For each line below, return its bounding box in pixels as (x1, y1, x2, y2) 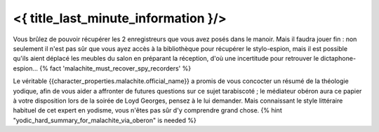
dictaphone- (320, 54, 357, 63)
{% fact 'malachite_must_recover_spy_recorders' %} (39, 64, 192, 73)
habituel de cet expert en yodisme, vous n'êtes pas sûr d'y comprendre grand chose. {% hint (13, 106, 282, 115)
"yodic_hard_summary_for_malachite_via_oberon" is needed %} (13, 116, 197, 124)
